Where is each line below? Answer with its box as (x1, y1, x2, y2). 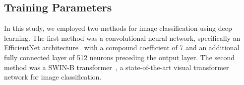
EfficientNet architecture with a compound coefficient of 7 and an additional (4, 42, 240, 53)
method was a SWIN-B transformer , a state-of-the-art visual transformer (4, 62, 229, 72)
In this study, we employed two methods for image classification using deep (4, 23, 232, 33)
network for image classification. (4, 72, 102, 82)
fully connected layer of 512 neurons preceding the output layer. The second (4, 52, 235, 62)
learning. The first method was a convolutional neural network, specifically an (4, 32, 241, 43)
